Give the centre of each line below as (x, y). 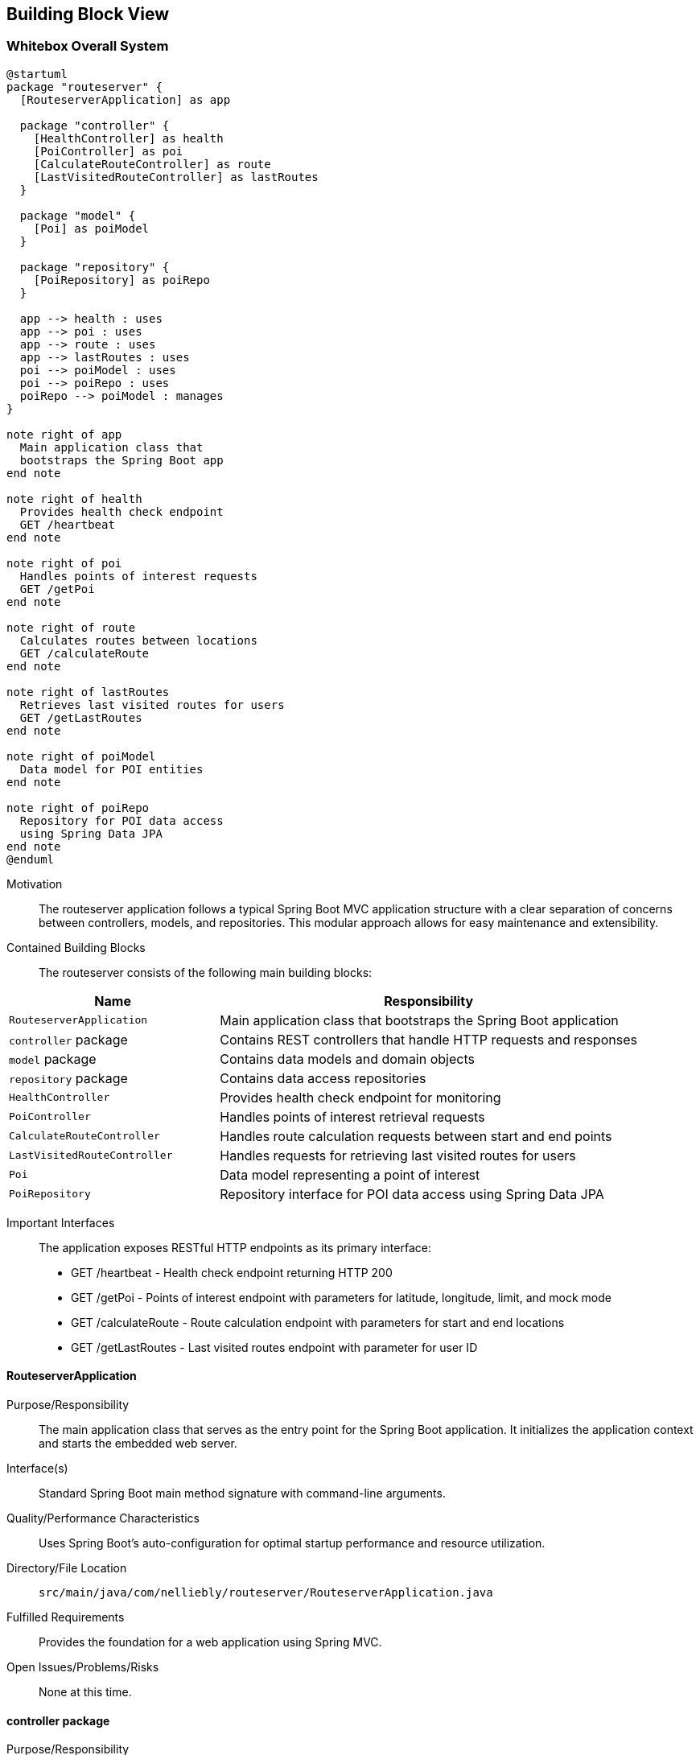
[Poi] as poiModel (91, 228)
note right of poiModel (81, 756)
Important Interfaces (61, 1222)
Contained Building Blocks (76, 947)
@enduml (31, 859)
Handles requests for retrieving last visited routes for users (398, 1155)
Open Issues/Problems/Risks (83, 1667)
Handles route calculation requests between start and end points (416, 1136)
